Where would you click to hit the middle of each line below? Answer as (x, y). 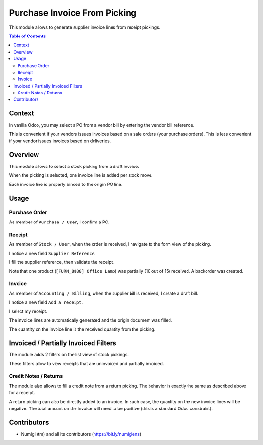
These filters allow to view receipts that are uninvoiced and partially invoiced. (86, 364)
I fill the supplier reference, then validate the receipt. (62, 262)
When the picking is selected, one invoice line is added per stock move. (81, 175)
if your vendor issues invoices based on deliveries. (60, 141)
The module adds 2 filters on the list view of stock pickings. (69, 354)
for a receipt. (22, 392)
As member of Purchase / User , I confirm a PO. (59, 222)
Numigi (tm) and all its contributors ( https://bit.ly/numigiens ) (81, 434)
